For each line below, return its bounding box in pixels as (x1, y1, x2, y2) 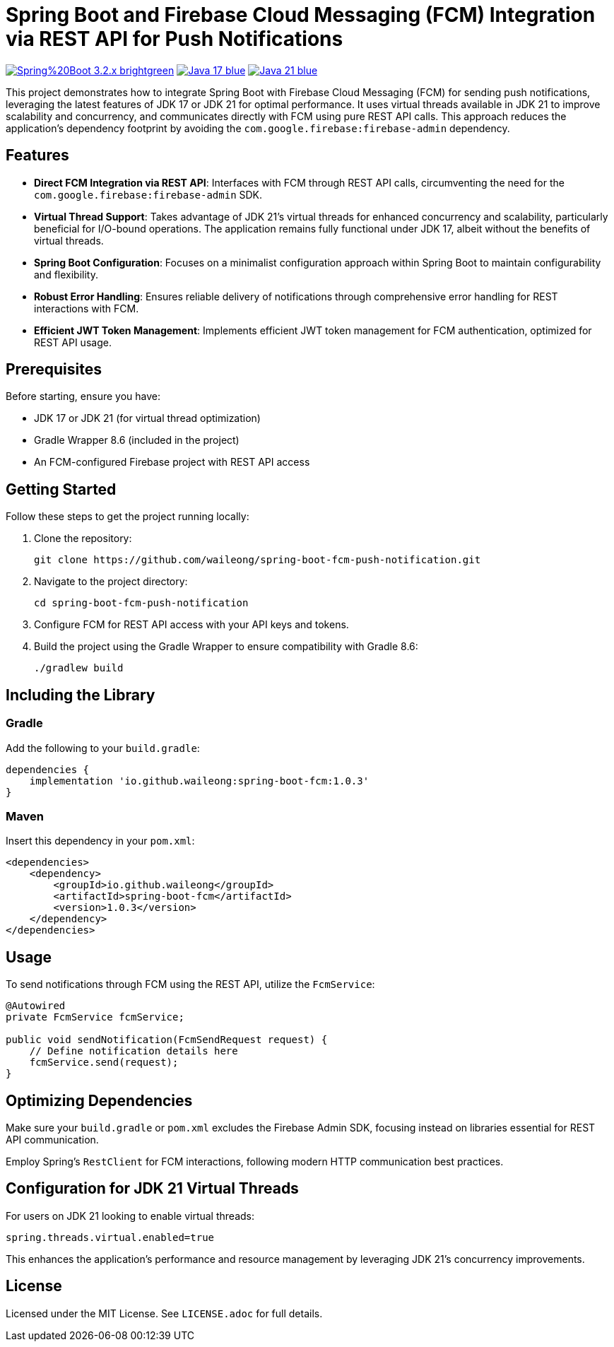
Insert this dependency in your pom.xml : (6, 835, 195, 847)
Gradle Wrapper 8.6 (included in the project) (34, 434, 240, 447)
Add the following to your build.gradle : (6, 741, 200, 754)
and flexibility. (34, 268, 98, 281)
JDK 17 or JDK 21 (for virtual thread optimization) (34, 412, 261, 425)
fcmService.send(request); (29, 1057, 179, 1069)
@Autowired (6, 1000, 66, 1012)
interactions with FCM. (34, 302, 139, 314)
